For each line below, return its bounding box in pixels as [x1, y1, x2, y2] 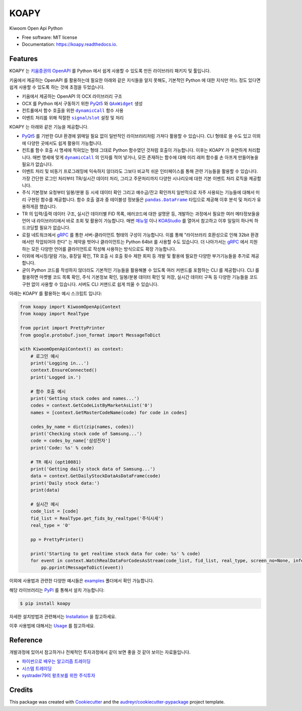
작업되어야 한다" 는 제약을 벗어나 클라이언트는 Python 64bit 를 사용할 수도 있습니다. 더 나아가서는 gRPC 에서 [35, 239, 249, 245]
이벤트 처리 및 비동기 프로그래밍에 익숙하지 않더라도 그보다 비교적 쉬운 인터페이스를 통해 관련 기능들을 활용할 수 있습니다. [22, 168, 258, 174]
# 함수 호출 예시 [30, 389, 66, 394]
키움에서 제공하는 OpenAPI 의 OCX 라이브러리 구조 [22, 93, 123, 99]
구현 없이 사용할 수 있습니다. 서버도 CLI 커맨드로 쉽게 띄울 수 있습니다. [22, 281, 159, 287]
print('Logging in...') [30, 360, 89, 366]
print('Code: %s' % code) [30, 445, 95, 450]
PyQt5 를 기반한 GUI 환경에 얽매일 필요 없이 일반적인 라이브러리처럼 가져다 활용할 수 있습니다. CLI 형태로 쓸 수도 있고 [22, 133, 252, 139]
